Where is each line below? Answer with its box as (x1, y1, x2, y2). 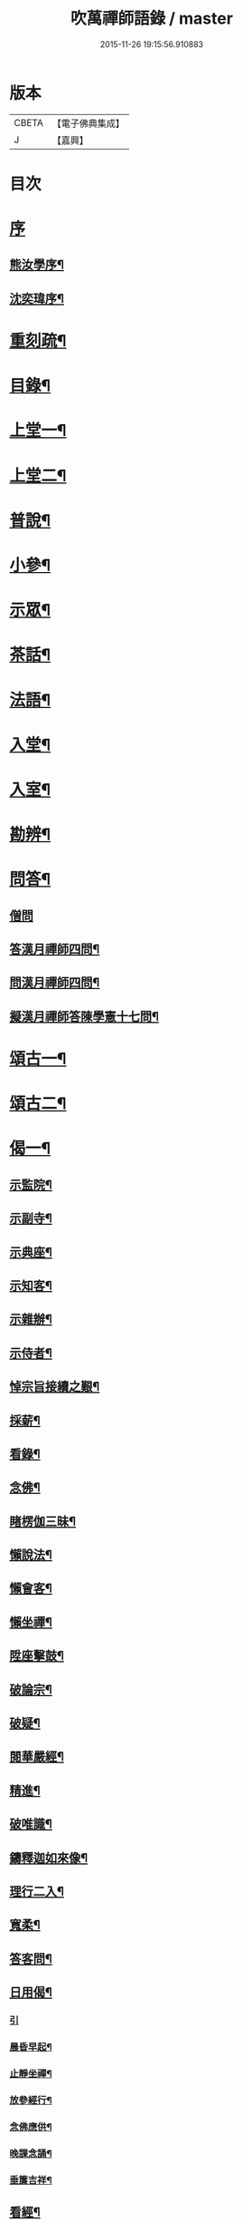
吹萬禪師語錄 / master (70, 8, 233, 29)
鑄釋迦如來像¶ (9, 1850, 88, 1866)
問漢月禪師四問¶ (9, 975, 100, 991)
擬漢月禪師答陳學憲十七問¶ (9, 1008, 160, 1024)
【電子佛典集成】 (51, 117, 125, 130)
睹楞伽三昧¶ (9, 1513, 77, 1528)
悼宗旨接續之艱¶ (9, 1379, 100, 1394)
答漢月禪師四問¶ (9, 942, 100, 957)
